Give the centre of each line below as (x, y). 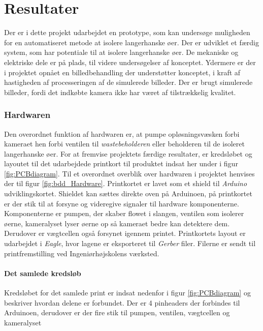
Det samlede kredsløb (43, 273)
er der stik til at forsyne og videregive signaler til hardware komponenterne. (122, 203)
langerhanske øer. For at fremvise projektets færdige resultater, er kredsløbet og (128, 153)
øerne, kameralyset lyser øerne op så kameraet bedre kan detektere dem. (117, 223)
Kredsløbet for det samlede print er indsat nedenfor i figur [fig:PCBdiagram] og (127, 293)
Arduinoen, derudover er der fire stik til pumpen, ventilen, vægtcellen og (117, 312)
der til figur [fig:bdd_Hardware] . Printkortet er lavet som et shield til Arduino (126, 183)
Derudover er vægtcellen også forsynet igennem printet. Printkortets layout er (125, 233)
